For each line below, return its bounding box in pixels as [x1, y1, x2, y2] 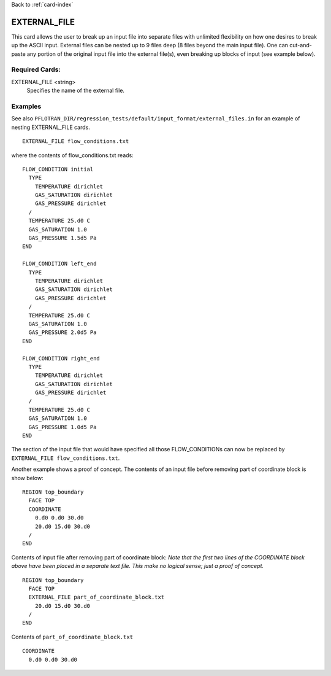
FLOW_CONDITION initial [22, 166, 94, 173]
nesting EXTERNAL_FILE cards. [11, 123, 90, 131]
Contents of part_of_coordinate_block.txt [11, 633, 134, 640]
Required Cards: [11, 65, 61, 74]
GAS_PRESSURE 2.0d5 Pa [28, 329, 97, 336]
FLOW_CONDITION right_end [22, 355, 101, 362]
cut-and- [289, 42, 312, 49]
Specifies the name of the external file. [26, 87, 125, 95]
